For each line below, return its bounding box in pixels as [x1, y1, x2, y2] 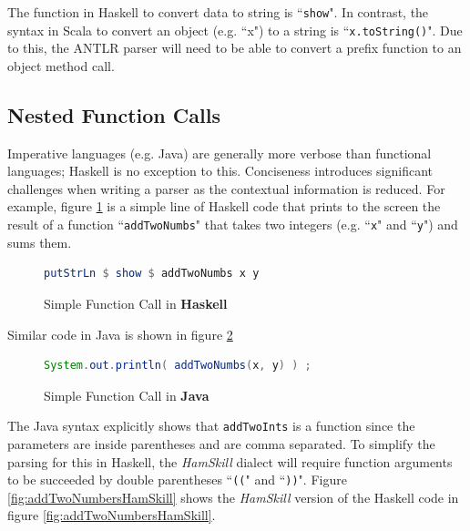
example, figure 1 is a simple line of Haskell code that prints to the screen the [7, 197, 441, 216]
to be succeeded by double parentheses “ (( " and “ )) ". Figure [7, 470, 347, 489]
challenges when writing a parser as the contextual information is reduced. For [7, 179, 445, 198]
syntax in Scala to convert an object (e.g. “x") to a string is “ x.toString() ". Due [7, 20, 463, 39]
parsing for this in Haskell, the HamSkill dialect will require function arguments [7, 452, 453, 471]
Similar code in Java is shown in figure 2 [7, 324, 233, 343]
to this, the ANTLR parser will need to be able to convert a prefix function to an [7, 38, 462, 57]
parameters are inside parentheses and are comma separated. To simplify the [7, 434, 435, 453]
